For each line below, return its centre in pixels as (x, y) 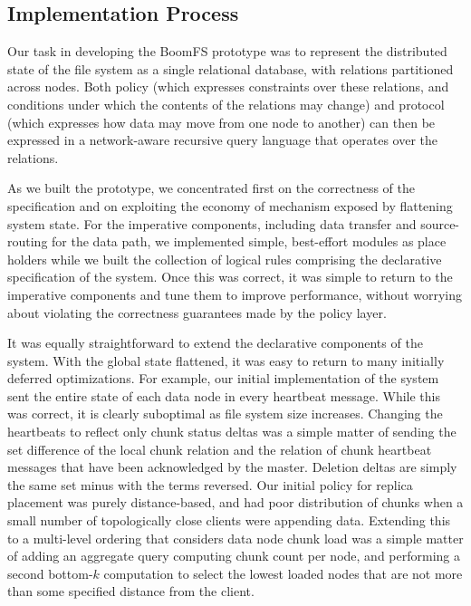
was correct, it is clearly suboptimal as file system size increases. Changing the (225, 414)
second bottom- (50, 573)
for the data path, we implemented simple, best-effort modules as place (249, 241)
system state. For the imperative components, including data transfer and (212, 223)
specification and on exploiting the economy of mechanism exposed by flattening (230, 205)
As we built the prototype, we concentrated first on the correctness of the (211, 188)
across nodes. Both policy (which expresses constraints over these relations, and (228, 87)
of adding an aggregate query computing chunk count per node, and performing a (234, 556)
